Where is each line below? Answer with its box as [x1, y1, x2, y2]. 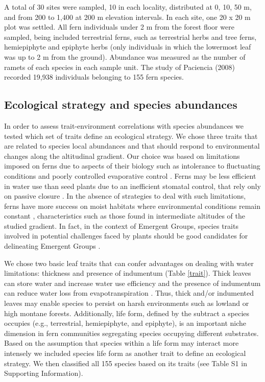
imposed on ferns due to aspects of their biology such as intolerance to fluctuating [4, 160, 260, 171]
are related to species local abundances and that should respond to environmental [4, 140, 260, 151]
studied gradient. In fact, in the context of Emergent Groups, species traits [4, 220, 238, 231]
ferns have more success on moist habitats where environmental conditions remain [4, 200, 260, 211]
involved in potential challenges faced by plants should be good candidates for [4, 230, 248, 241]
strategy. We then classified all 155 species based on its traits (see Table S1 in [4, 357, 247, 368]
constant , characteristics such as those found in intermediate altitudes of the [4, 210, 245, 221]
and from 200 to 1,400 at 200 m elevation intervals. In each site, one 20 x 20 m [4, 11, 251, 22]
